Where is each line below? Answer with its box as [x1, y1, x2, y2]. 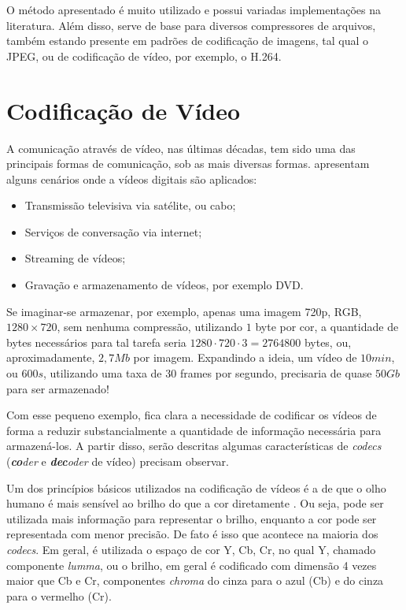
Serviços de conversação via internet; [24, 223, 202, 240]
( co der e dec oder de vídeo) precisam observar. [6, 453, 229, 469]
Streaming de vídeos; [24, 250, 126, 266]
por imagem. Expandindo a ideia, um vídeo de [133, 349, 357, 366]
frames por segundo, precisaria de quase [179, 365, 372, 381]
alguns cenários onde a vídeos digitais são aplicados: [6, 170, 257, 187]
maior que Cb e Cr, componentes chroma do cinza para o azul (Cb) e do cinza [6, 572, 384, 589]
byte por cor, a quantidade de [255, 318, 399, 335]
